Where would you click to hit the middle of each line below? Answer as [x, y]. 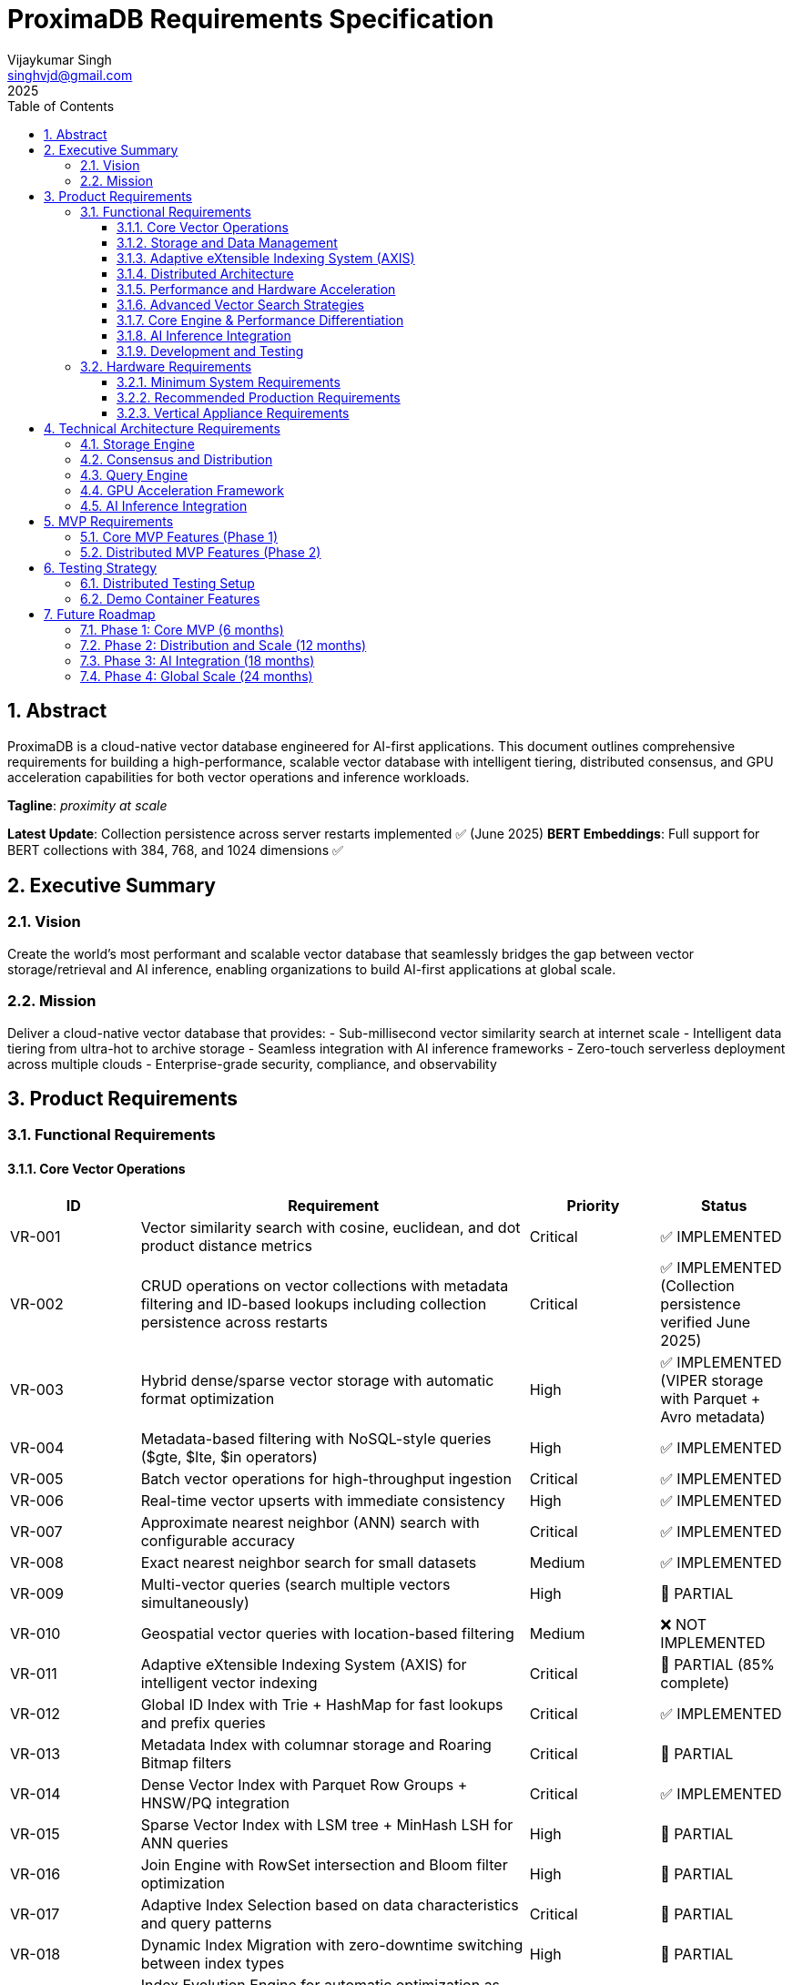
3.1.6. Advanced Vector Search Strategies [240, 304]
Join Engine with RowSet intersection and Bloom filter [324, 1864]
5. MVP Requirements [109, 521]
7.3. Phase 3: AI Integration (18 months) [198, 660]
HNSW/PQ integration [215, 1802]
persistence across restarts [234, 1322]
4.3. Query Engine [134, 474]
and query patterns [206, 1923]
